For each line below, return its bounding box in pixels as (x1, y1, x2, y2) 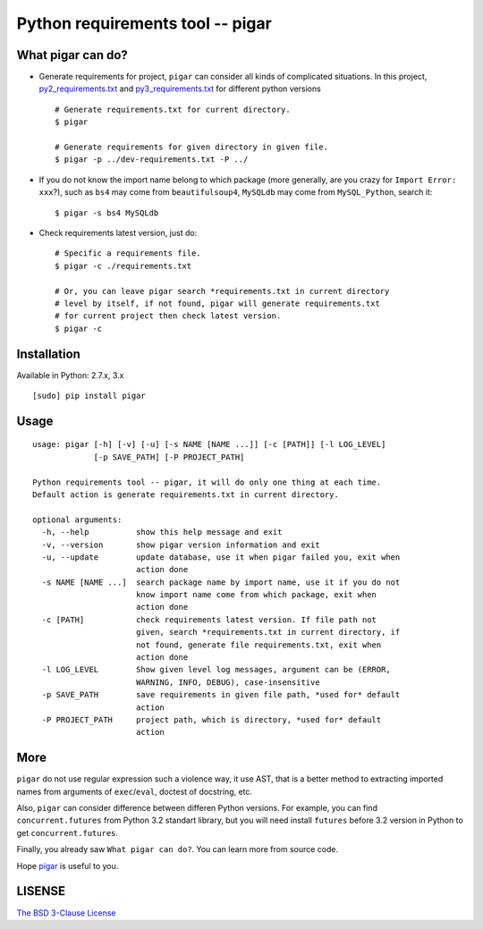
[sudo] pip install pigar (32, 391, 147, 401)
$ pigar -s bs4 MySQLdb (55, 207, 159, 218)
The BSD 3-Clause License (16, 908, 116, 918)
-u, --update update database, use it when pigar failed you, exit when (41, 552, 401, 562)
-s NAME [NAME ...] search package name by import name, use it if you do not (41, 577, 401, 587)
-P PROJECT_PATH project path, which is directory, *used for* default (41, 715, 382, 724)
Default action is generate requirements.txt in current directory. (32, 489, 339, 500)
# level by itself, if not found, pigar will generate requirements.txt (55, 298, 380, 308)
